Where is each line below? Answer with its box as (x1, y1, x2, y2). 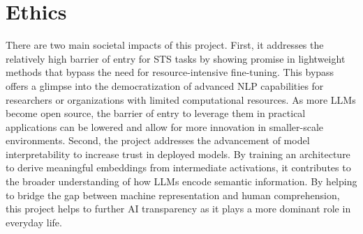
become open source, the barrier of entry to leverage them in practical (6, 106, 306, 120)
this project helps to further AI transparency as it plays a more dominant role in (6, 201, 351, 216)
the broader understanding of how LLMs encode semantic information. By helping (6, 174, 357, 189)
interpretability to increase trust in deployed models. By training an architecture (6, 146, 350, 161)
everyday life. (6, 214, 62, 229)
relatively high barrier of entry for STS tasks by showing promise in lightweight (6, 51, 346, 65)
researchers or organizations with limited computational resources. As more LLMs (6, 92, 356, 107)
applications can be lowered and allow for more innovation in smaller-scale (6, 119, 323, 134)
